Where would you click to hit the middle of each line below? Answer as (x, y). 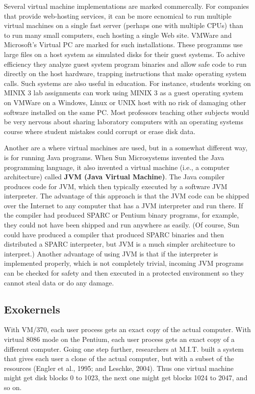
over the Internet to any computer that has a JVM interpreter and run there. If (124, 205)
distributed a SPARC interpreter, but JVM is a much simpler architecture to (120, 244)
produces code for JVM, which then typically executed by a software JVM (116, 186)
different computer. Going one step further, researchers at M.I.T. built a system (124, 349)
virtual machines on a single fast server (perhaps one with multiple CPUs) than (124, 25)
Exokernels (32, 309)
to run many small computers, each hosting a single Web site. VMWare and (118, 35)
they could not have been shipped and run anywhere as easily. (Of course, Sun (122, 225)
